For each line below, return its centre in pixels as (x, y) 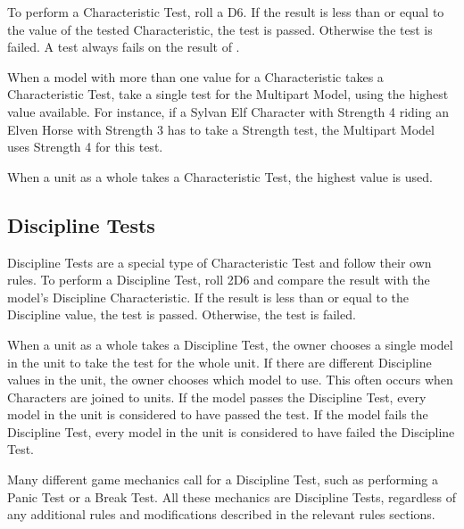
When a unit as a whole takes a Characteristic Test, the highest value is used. (220, 176)
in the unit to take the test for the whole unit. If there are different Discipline (220, 362)
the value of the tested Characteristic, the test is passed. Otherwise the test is (220, 29)
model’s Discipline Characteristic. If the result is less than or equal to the (208, 297)
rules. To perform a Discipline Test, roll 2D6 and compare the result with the (219, 280)
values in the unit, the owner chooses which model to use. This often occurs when (230, 380)
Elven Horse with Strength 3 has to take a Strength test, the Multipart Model (221, 129)
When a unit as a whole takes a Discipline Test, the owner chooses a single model (230, 344)
